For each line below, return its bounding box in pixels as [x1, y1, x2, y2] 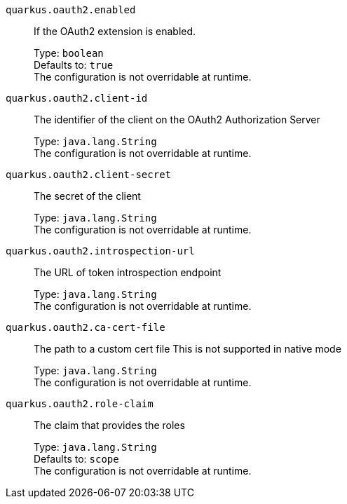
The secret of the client [34, 190, 141, 202]
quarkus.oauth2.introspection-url [6, 245, 195, 257]
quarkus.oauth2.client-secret [6, 169, 172, 180]
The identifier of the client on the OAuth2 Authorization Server [34, 114, 320, 125]
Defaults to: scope [34, 453, 119, 465]
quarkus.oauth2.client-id [6, 93, 148, 104]
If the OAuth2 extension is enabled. [34, 25, 196, 37]
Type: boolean [34, 47, 104, 59]
